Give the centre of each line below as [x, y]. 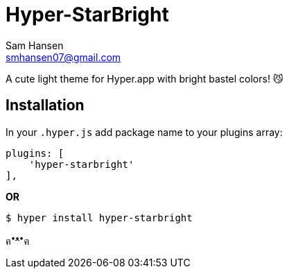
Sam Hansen [35, 45]
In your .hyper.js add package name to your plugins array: [144, 132]
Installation [45, 105]
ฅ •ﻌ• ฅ [17, 240]
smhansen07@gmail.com [63, 57]
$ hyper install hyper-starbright [99, 217]
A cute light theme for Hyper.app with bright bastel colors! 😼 [144, 78]
